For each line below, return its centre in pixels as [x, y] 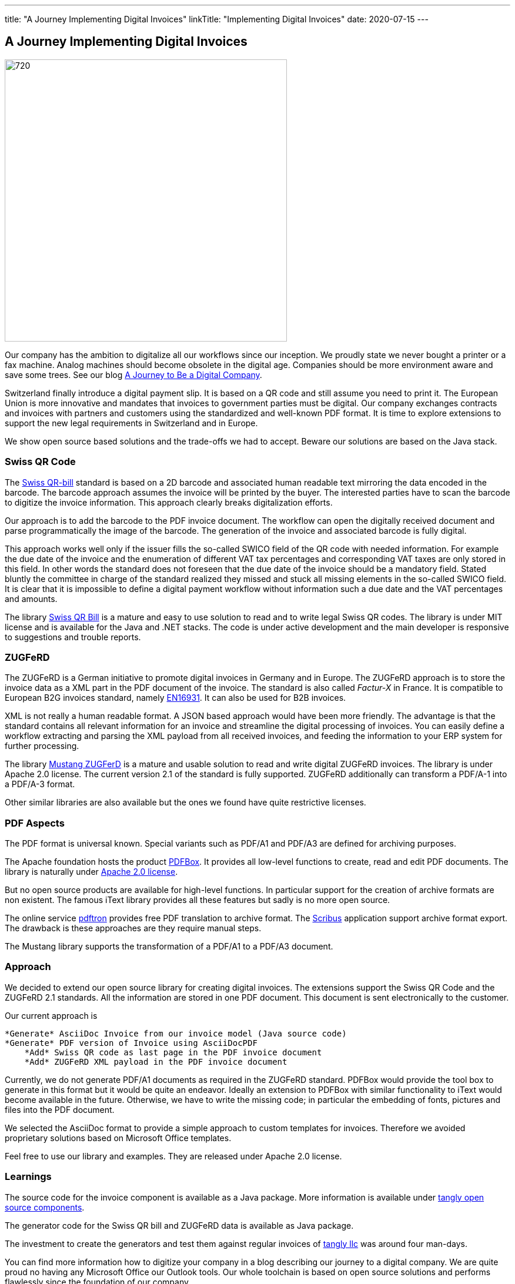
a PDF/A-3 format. [40, 784]
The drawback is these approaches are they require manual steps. [133, 928]
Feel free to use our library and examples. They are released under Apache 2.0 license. [173, 1156]
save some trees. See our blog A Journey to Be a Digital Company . [133, 374]
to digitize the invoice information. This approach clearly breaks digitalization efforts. [169, 502]
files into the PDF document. [60, 1109]
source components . [45, 1207]
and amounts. [31, 598]
